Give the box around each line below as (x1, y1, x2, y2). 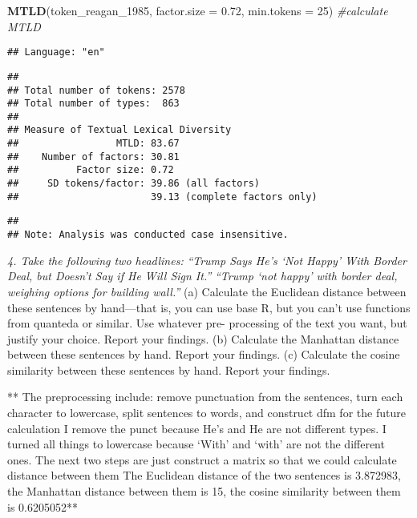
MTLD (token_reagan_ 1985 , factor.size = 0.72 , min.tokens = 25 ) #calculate (7, 2, 388, 18)
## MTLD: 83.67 (7, 138, 180, 150)
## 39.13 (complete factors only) (7, 191, 318, 203)
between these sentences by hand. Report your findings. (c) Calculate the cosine (7, 346, 400, 363)
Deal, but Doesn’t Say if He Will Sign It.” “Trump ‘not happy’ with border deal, (7, 267, 398, 284)
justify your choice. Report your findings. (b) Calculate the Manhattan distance (7, 330, 399, 347)
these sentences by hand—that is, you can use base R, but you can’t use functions (7, 299, 411, 315)
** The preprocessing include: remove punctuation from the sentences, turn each (7, 388, 403, 405)
